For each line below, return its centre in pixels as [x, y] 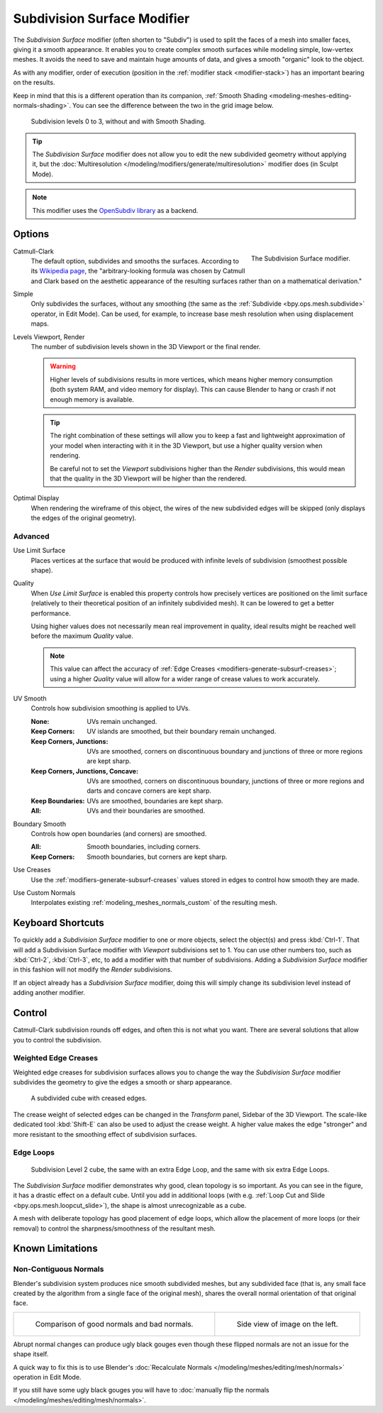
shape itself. [31, 1354]
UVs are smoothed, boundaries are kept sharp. [155, 801]
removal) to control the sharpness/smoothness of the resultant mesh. [115, 1228]
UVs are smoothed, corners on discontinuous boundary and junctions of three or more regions [225, 751]
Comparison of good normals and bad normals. [114, 1324]
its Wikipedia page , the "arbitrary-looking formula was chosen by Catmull [138, 271]
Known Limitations [56, 1249]
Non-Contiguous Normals [59, 1269]
